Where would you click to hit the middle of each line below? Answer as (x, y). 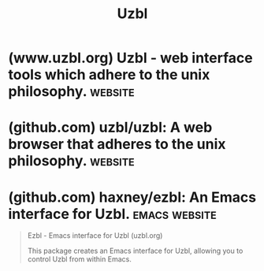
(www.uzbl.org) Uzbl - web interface (131, 58)
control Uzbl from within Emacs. (79, 259)
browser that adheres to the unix (117, 145)
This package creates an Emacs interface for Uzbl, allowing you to (135, 251)
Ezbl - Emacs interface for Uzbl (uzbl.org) (95, 236)
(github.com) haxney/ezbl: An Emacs (132, 197)
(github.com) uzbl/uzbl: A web (110, 128)
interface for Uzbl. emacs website (112, 214)
